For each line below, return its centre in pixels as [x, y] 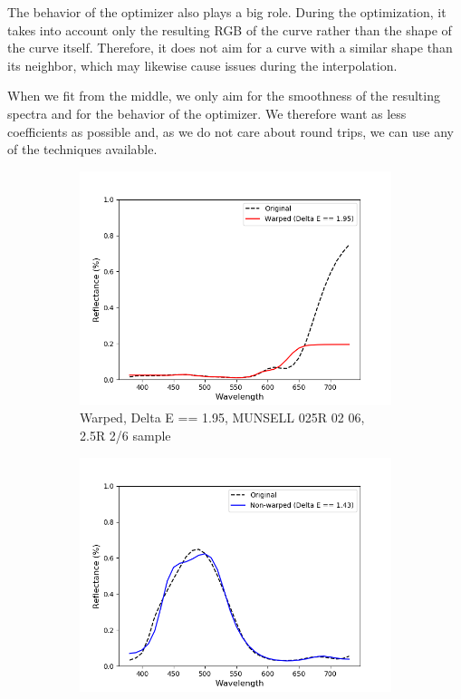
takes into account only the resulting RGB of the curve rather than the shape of [230, 29]
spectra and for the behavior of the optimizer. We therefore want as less [207, 113]
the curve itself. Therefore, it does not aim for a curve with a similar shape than [230, 48]
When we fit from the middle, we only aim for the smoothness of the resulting [224, 96]
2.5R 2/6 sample [125, 435]
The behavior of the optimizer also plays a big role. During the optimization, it [227, 12]
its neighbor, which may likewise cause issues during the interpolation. [202, 65]
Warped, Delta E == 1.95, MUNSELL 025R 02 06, [222, 417]
